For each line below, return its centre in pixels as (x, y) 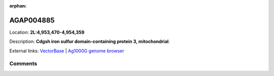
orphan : (18, 6)
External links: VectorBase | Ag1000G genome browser (67, 51)
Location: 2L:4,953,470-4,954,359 (47, 32)
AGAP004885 (32, 20)
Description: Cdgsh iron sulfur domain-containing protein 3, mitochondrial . (90, 42)
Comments (23, 64)
